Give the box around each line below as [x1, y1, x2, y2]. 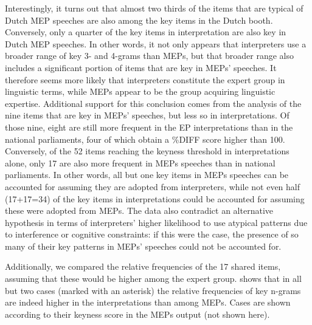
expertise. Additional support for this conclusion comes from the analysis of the [5, 97, 302, 109]
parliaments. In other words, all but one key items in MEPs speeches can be [5, 168, 289, 181]
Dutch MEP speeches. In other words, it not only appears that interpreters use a [5, 37, 307, 50]
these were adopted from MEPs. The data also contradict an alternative [5, 204, 273, 217]
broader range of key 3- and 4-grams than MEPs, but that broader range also [5, 49, 294, 62]
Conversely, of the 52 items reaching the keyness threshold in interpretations [5, 145, 289, 157]
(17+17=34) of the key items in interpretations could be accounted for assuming [5, 192, 305, 205]
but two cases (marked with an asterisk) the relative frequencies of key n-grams [5, 284, 301, 296]
